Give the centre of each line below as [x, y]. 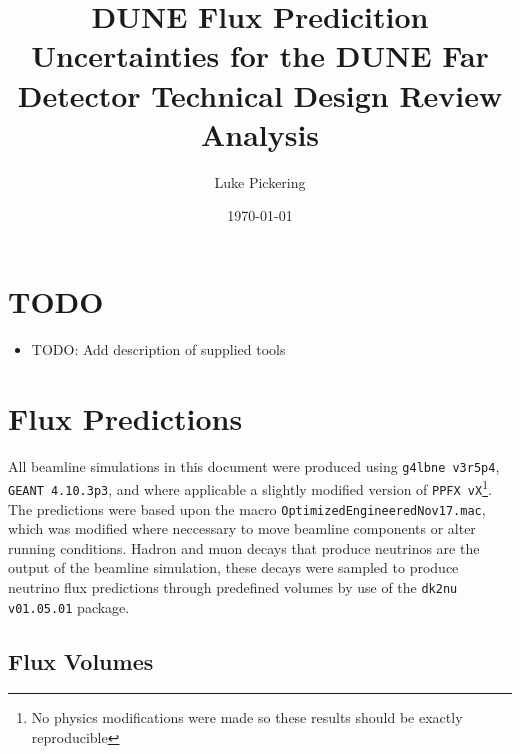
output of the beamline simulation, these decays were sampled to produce [233, 567]
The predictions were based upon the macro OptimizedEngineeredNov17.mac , [247, 508]
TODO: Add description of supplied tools [158, 348]
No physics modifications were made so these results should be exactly [247, 717]
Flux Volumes [81, 660]
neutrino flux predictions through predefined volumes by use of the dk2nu [233, 586]
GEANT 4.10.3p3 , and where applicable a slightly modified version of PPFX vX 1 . [250, 487]
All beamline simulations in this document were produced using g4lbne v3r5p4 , [254, 465]
